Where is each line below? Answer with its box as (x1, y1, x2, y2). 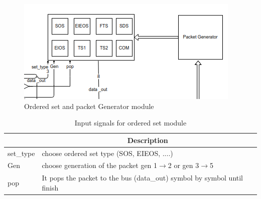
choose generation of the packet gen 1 (42, 160, 158, 170)
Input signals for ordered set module (74, 117, 187, 128)
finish (42, 182, 59, 192)
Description (127, 134, 168, 145)
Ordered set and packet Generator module (24, 100, 154, 111)
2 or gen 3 (168, 160, 199, 170)
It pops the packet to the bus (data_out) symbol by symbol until (42, 172, 243, 183)
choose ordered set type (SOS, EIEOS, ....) (42, 147, 173, 158)
